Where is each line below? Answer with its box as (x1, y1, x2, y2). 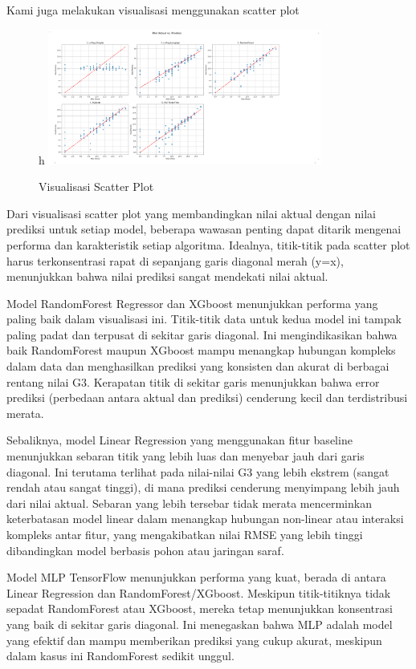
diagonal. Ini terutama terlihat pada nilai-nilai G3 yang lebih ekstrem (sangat (6, 463, 389, 480)
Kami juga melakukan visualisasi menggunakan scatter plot (6, 2, 300, 18)
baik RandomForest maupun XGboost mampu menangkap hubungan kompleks (6, 342, 396, 359)
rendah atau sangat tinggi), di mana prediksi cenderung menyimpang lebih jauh (6, 479, 400, 496)
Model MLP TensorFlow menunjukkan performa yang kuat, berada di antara (6, 569, 386, 586)
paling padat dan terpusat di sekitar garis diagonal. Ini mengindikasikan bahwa (6, 326, 398, 343)
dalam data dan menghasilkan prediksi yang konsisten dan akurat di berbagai (6, 358, 389, 375)
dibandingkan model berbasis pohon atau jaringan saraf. (6, 541, 284, 558)
